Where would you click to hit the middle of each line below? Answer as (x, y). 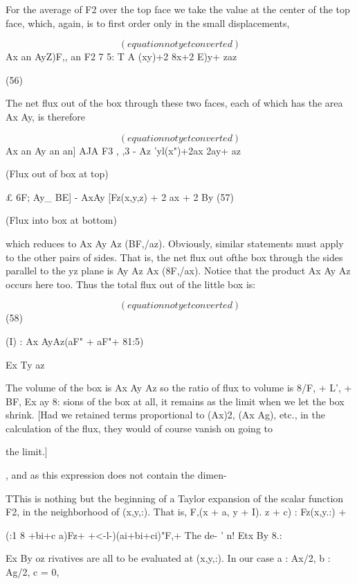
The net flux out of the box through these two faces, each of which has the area (174, 103)
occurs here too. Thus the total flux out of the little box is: (131, 284)
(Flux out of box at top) (57, 174)
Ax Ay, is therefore (45, 116)
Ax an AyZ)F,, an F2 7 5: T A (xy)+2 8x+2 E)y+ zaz (121, 56)
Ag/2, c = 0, (33, 572)
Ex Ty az (25, 364)
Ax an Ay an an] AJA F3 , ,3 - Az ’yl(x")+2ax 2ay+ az (123, 150)
